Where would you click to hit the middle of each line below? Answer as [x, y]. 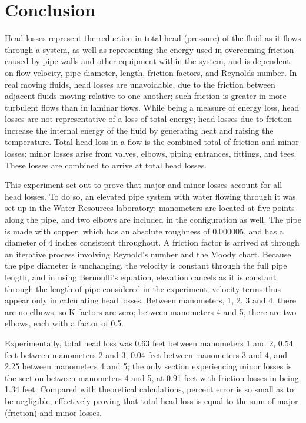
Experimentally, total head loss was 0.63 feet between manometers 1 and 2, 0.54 [149, 343]
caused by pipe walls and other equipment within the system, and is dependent [147, 61]
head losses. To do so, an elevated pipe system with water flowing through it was [150, 196]
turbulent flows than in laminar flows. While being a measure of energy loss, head [152, 107]
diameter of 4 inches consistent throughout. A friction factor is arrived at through [152, 242]
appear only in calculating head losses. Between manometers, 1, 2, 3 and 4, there [150, 300]
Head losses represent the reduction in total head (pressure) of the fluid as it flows [153, 38]
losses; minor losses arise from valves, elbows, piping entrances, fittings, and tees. [151, 153]
